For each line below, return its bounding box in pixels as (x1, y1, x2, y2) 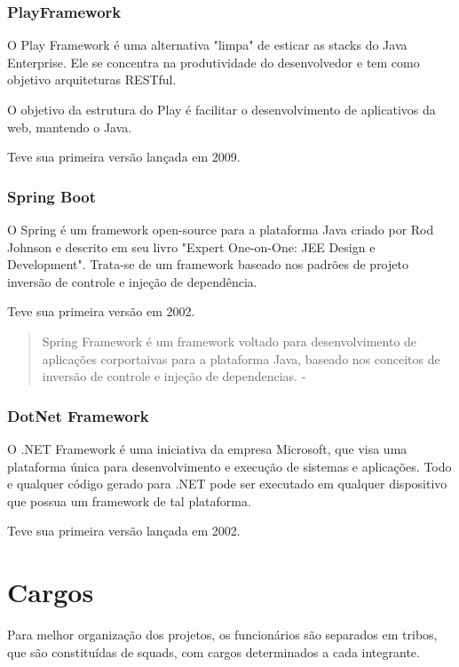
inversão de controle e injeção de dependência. (7, 272, 257, 290)
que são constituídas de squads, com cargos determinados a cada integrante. (7, 642, 420, 661)
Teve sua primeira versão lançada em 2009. (7, 147, 241, 166)
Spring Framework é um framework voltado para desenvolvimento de (42, 331, 417, 350)
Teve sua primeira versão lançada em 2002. (7, 521, 241, 540)
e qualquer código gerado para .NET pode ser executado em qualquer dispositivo (7, 474, 447, 493)
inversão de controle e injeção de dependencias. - (42, 367, 306, 385)
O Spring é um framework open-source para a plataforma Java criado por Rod (7, 220, 434, 238)
